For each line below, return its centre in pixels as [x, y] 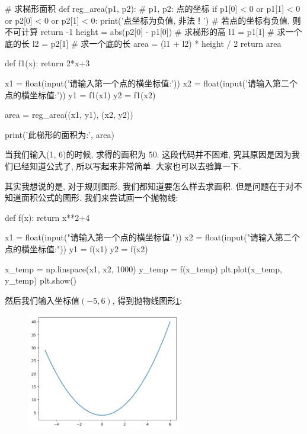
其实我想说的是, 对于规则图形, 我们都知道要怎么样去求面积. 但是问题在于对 [149, 186]
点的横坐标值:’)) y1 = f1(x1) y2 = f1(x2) [80, 94]
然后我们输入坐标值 [42, 300]
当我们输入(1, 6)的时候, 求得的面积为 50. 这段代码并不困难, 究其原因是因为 [148, 154]
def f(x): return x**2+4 [47, 217]
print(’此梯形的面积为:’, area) [60, 134]
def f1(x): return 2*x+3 [47, 63]
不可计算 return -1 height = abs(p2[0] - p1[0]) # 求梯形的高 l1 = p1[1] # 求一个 [153, 32]
